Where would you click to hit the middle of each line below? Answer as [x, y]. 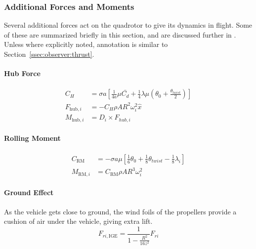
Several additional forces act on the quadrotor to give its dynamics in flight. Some [128, 25]
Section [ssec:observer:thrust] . [49, 54]
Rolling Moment [32, 138]
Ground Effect [29, 192]
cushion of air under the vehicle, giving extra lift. [78, 221]
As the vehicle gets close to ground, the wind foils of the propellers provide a [120, 211]
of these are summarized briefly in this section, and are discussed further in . [120, 34]
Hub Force [22, 73]
